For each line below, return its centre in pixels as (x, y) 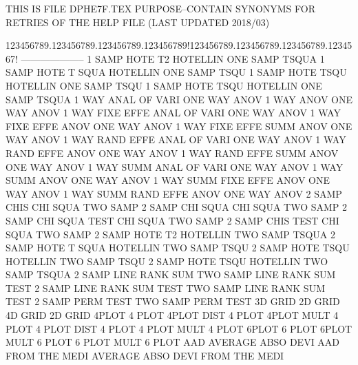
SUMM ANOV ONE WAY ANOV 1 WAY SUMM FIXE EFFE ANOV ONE (168, 180)
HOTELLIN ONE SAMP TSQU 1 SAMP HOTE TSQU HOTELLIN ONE (164, 85)
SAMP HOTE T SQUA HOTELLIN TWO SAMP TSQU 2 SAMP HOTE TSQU (178, 248)
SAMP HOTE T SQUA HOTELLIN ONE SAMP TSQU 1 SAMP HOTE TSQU (176, 72)
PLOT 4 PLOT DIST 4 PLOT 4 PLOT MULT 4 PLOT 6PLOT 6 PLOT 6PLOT (179, 328)
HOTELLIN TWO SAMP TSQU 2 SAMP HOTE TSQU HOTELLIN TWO (167, 261)
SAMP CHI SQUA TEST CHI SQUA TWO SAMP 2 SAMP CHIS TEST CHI (172, 220)
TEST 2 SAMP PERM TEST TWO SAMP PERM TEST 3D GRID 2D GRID (173, 301)
